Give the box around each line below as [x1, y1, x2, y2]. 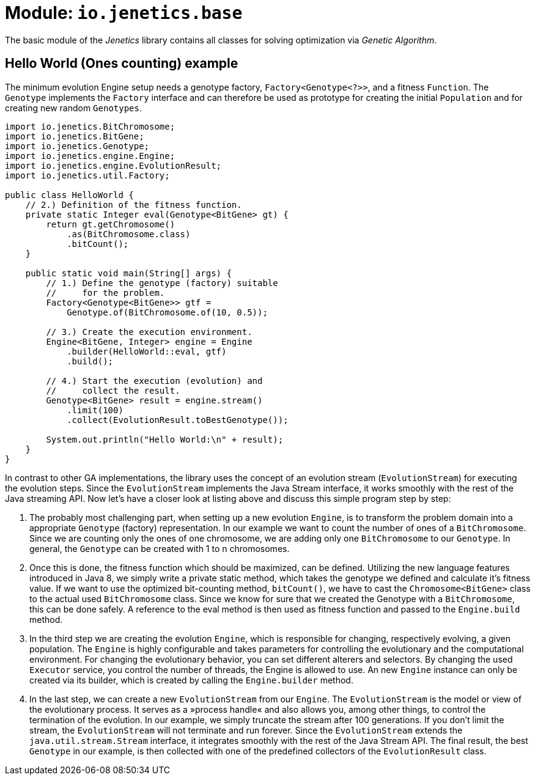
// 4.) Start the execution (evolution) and [46, 375, 263, 386]
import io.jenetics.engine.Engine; [5, 150, 175, 161]
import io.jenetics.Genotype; [5, 141, 150, 151]
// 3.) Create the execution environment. [46, 326, 253, 337]
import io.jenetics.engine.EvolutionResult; [5, 160, 222, 171]
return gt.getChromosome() [46, 219, 175, 229]
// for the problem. [46, 287, 165, 298]
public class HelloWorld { [5, 189, 134, 200]
